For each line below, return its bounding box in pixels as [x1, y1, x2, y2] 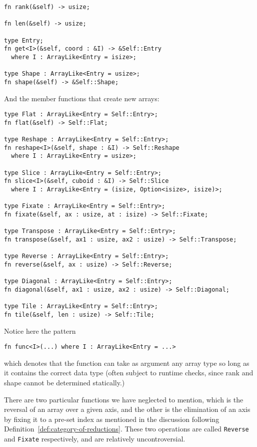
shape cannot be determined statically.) [4, 377, 125, 387]
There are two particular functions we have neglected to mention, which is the [4, 394, 243, 404]
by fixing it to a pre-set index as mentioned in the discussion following [4, 413, 219, 424]
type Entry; [4, 37, 43, 44]
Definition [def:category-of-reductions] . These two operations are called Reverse [4, 423, 249, 434]
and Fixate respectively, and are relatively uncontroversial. [4, 433, 185, 444]
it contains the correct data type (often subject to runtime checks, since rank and [4, 367, 253, 378]
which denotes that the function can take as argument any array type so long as [4, 357, 249, 368]
